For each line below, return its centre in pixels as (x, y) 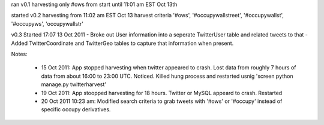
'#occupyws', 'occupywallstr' (47, 23)
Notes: (19, 54)
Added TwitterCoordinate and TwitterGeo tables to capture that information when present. (122, 43)
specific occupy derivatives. (76, 109)
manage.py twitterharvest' (74, 84)
